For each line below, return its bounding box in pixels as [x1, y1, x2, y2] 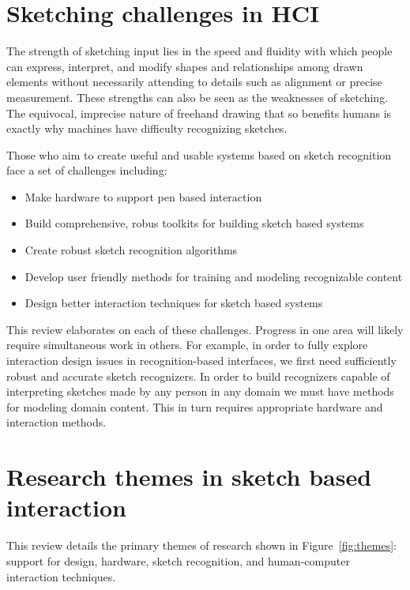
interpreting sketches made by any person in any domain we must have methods [6, 383, 394, 400]
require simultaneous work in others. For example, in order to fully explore [6, 336, 368, 353]
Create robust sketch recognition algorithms [24, 242, 238, 258]
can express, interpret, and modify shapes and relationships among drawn [6, 58, 363, 74]
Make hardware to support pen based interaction [24, 188, 262, 205]
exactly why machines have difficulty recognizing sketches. [6, 120, 288, 137]
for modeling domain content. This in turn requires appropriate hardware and [6, 398, 383, 415]
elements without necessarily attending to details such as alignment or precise [6, 73, 382, 90]
